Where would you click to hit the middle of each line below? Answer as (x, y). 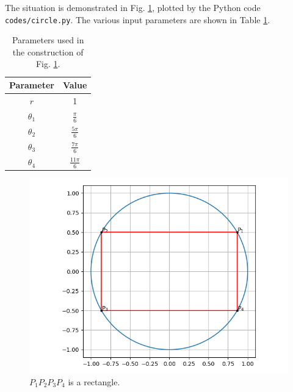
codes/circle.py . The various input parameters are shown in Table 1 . (138, 19)
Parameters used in (48, 40)
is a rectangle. (94, 381)
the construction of (48, 52)
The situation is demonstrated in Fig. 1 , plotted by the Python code (133, 7)
